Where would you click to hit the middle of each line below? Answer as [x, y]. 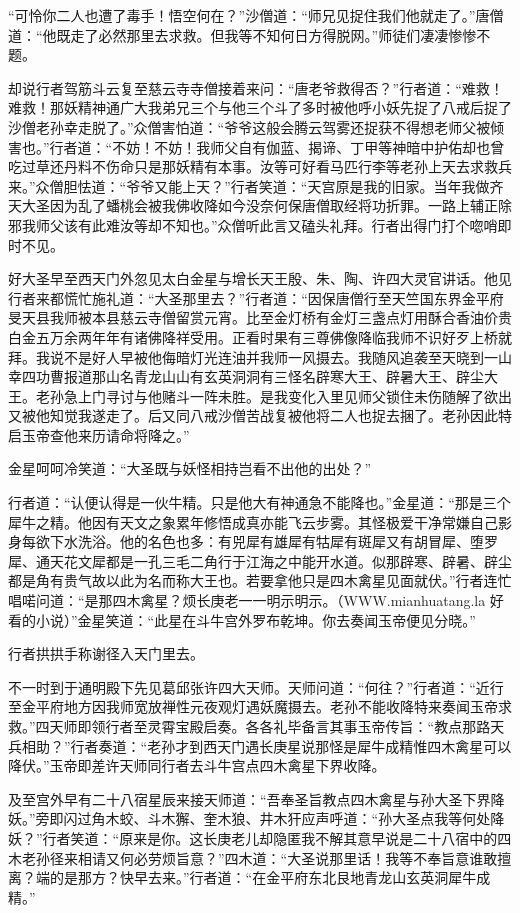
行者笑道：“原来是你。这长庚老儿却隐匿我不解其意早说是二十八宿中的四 [277, 837]
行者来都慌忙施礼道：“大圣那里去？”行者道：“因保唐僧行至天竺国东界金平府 [256, 297]
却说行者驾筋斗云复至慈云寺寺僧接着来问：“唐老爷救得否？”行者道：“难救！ [256, 87]
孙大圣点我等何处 [434, 818]
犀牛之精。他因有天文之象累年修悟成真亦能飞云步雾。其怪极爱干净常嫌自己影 [260, 521]
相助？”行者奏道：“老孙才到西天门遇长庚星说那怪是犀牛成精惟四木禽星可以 [266, 745]
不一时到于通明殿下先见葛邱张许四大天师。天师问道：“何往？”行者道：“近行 [256, 686]
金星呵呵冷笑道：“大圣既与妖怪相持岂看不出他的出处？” [190, 468]
